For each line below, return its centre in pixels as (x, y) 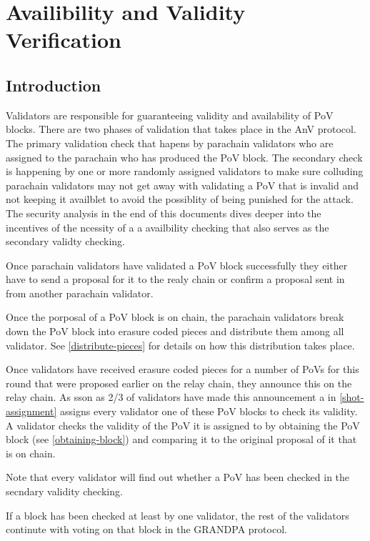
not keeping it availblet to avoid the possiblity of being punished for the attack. (180, 199)
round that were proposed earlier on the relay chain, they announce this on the (179, 383)
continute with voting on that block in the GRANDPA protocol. (146, 529)
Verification (64, 40)
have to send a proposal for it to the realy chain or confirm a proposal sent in (175, 279)
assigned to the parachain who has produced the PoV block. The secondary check (184, 157)
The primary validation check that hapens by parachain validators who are (170, 143)
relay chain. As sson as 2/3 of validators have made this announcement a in (171, 397)
